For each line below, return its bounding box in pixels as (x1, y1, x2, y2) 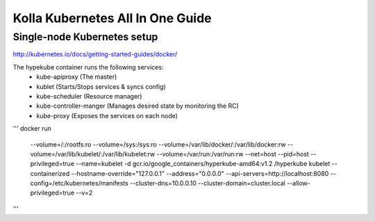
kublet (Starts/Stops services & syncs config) (36, 82, 166, 90)
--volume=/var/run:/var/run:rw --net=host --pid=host (156, 149, 309, 158)
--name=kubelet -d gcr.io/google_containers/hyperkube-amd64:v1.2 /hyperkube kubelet (75, 160, 331, 168)
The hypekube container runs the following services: (12, 63, 164, 71)
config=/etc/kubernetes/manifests (30, 179, 128, 188)
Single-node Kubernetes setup (12, 31, 158, 43)
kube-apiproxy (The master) (36, 73, 117, 81)
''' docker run (12, 124, 52, 133)
